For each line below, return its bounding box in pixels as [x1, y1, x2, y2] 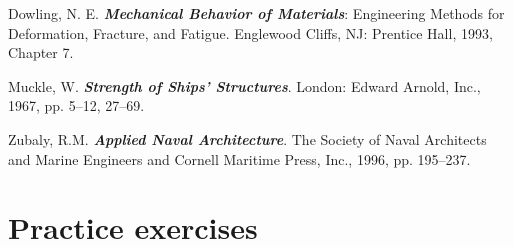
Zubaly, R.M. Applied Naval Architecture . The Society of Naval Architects [8, 128, 487, 149]
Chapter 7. [8, 42, 74, 63]
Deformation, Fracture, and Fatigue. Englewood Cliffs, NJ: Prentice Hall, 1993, [8, 22, 493, 43]
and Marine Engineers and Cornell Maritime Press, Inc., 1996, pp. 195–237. [8, 148, 471, 169]
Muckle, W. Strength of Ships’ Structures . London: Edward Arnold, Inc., [8, 75, 481, 96]
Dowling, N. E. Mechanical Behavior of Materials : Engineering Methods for [8, 3, 505, 23]
